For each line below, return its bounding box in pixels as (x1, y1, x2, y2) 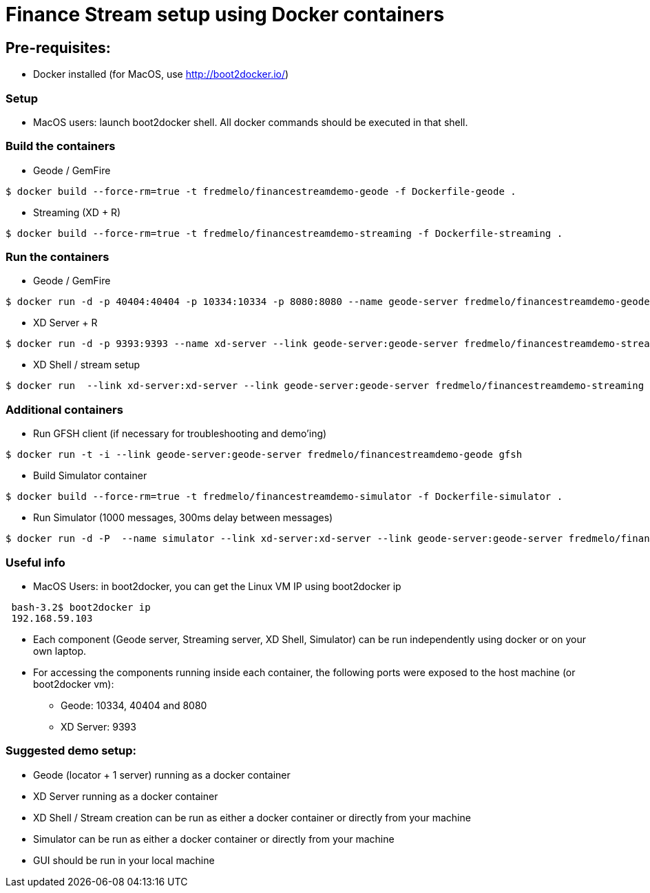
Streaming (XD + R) (33, 206, 121, 218)
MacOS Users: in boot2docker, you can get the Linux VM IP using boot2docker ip (33, 580, 401, 592)
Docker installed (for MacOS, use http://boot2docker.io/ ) (33, 68, 289, 81)
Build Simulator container (33, 470, 147, 482)
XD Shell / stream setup (33, 359, 140, 371)
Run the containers (6, 250, 109, 264)
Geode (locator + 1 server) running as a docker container (33, 768, 291, 781)
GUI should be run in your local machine (33, 854, 215, 866)
